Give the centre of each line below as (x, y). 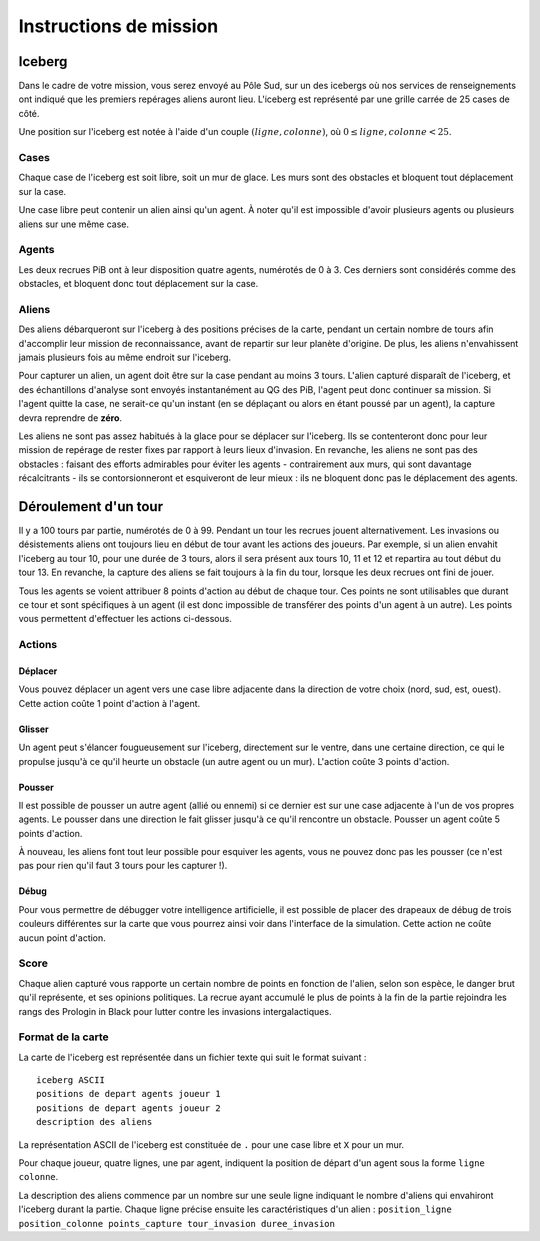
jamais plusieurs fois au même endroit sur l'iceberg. (125, 357)
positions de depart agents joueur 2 (129, 1108)
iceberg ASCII (70, 1080)
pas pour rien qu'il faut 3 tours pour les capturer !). (123, 866)
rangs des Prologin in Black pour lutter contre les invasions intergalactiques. (175, 1011)
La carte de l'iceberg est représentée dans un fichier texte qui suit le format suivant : (192, 1057)
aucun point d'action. (62, 937)
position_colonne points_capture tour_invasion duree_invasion (176, 1223)
